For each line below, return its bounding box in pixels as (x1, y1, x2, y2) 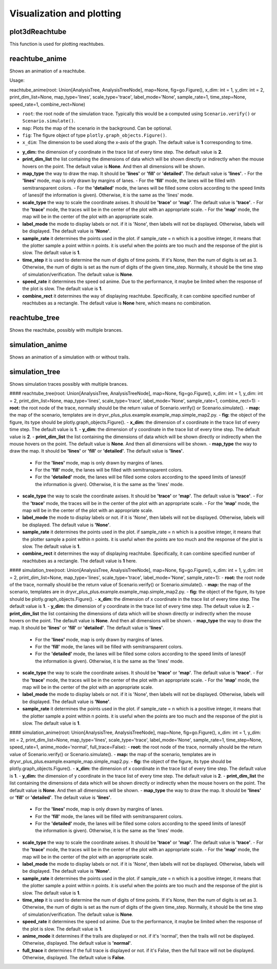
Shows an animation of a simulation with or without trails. (9, 354, 130, 360)
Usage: (9, 77, 25, 83)
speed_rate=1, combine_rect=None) (9, 101, 86, 107)
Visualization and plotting (9, 8, 122, 19)
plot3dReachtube (9, 27, 67, 36)
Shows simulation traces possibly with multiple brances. (9, 381, 128, 387)
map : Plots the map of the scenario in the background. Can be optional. (22, 125, 172, 131)
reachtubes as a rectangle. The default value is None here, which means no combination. (22, 300, 211, 306)
